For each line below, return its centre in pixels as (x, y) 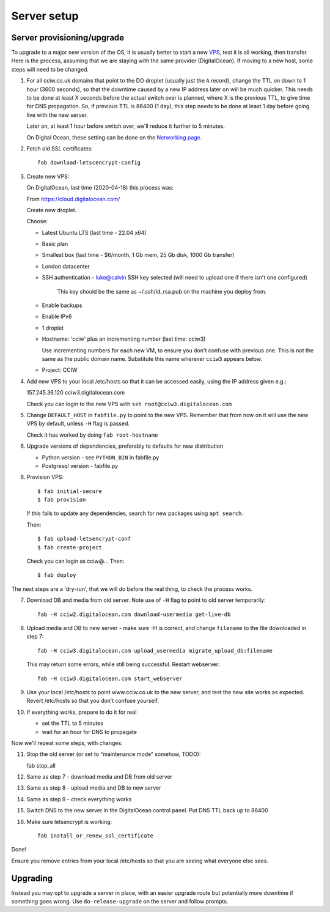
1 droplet (53, 328)
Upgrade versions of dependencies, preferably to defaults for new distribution (125, 446)
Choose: (37, 221)
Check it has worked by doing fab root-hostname (92, 435)
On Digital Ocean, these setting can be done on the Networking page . (114, 137)
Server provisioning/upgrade (68, 38)
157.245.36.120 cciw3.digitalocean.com (76, 393)
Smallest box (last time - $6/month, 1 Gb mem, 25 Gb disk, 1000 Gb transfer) (138, 255)
